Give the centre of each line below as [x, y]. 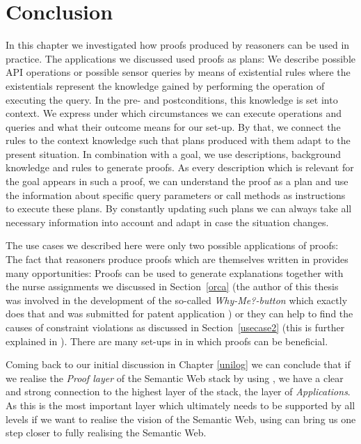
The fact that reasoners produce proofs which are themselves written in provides [177, 259]
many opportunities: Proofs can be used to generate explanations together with [175, 272]
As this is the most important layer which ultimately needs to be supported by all [180, 405]
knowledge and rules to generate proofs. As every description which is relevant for [180, 167]
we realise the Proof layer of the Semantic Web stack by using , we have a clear [175, 378]
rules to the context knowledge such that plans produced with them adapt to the [178, 140]
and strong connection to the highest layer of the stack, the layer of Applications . [178, 391]
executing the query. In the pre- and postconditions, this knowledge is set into [172, 99]
